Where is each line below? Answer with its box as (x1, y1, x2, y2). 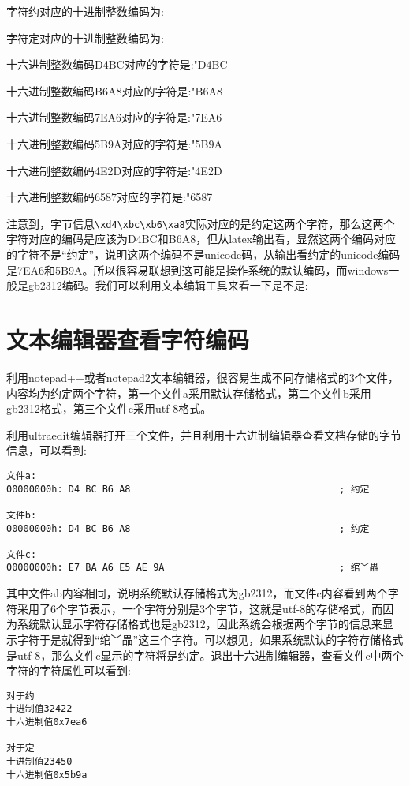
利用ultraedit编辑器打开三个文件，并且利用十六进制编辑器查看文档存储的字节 (6, 426, 401, 443)
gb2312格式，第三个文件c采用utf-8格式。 (6, 400, 212, 417)
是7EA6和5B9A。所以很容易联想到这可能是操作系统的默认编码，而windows (6, 261, 389, 278)
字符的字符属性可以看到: (6, 662, 131, 679)
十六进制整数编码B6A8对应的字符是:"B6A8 (6, 82, 222, 99)
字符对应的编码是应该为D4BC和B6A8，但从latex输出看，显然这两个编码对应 (6, 230, 397, 247)
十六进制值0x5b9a (6, 769, 88, 780)
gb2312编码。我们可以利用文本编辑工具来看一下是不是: (28, 277, 308, 294)
